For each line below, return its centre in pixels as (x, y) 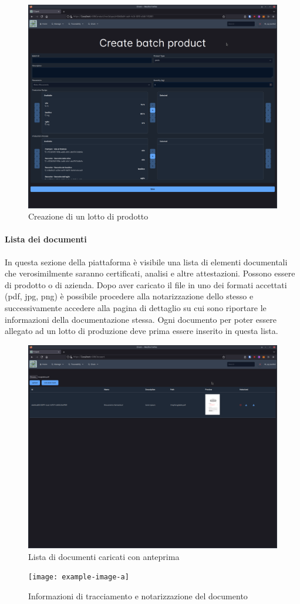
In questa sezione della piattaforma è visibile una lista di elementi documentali (146, 261)
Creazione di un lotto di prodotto (88, 216)
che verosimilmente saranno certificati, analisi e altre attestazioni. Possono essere (150, 273)
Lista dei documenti (46, 239)
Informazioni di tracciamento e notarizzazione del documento (138, 596)
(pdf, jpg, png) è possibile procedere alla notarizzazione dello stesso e (129, 296)
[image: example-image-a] (79, 577)
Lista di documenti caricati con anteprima (104, 556)
